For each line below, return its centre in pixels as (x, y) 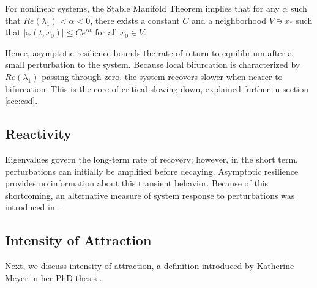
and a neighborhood (229, 20)
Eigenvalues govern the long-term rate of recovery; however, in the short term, (151, 159)
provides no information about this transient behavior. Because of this (137, 183)
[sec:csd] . (21, 101)
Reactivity (38, 134)
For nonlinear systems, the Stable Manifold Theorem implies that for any (142, 8)
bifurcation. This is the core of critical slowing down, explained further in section (157, 88)
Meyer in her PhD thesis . (54, 277)
